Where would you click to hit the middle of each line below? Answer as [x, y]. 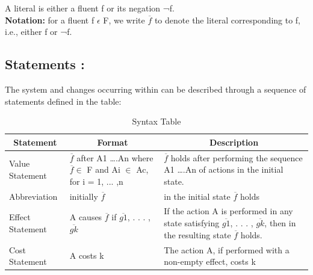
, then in [280, 223]
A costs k [87, 255]
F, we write [124, 20]
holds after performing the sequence [237, 157]
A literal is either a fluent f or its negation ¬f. [90, 8]
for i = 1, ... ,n [96, 181]
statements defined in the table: [63, 101]
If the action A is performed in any [228, 211]
